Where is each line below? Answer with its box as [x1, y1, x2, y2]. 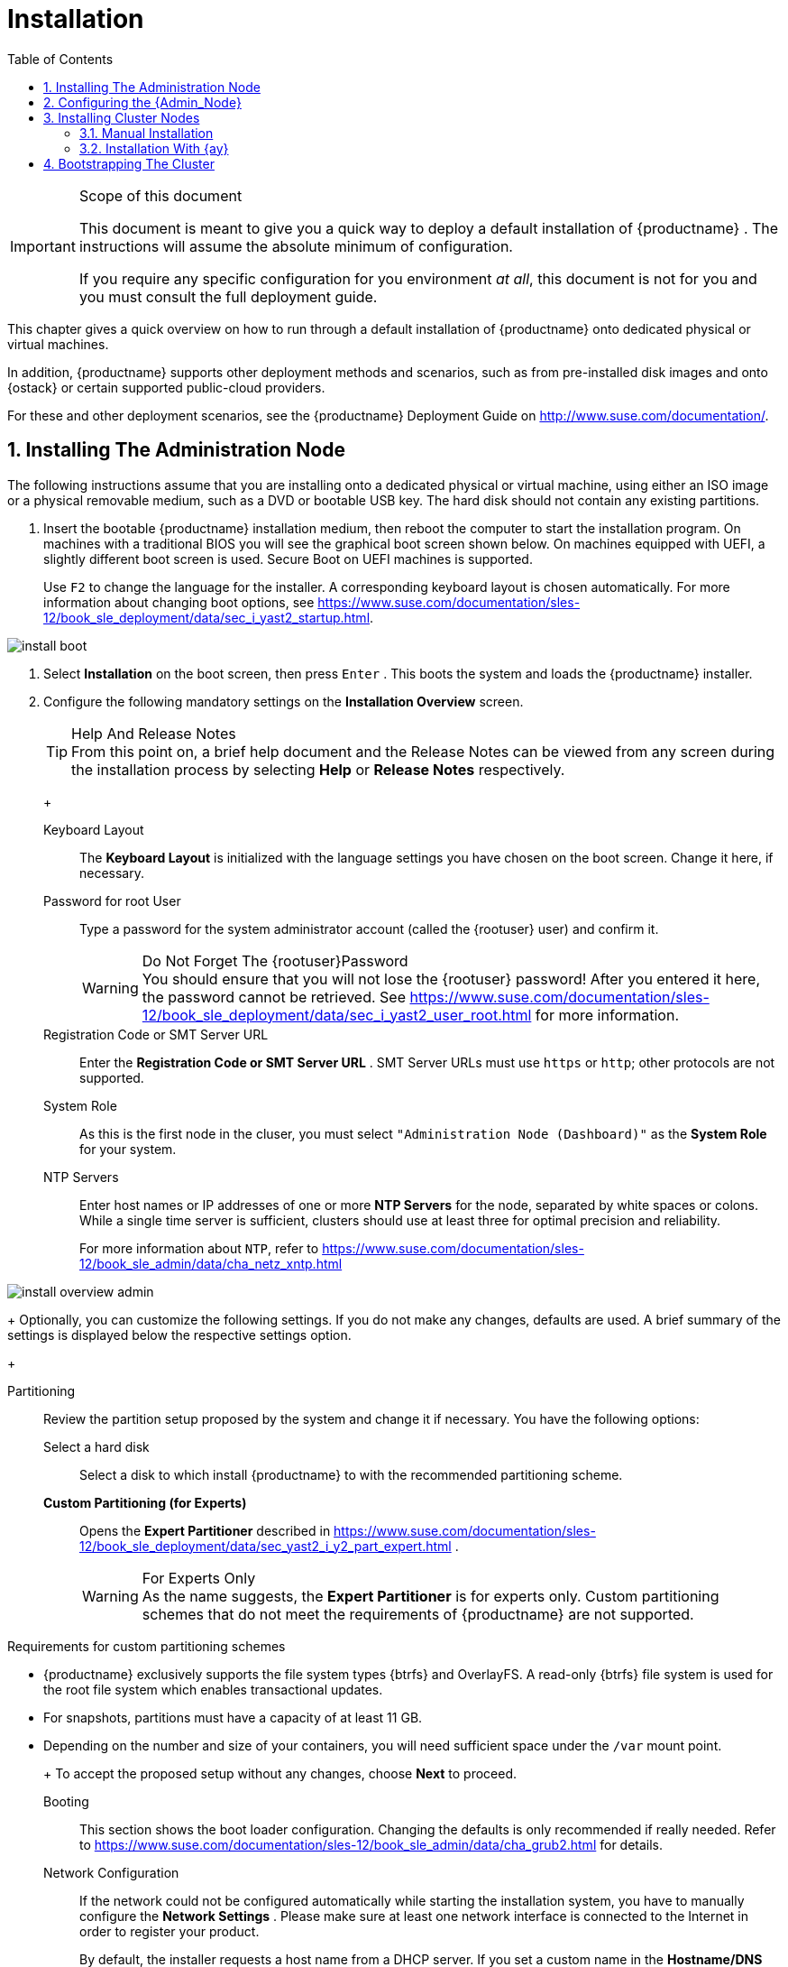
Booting [43, 1793, 89, 1809]
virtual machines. [7, 336, 109, 352]
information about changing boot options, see [43, 594, 315, 610]
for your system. [79, 1140, 177, 1157]
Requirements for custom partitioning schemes [7, 1638, 286, 1654]
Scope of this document [78, 186, 243, 205]
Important [10, 236, 76, 255]
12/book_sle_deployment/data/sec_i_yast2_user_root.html [142, 1005, 532, 1024]
